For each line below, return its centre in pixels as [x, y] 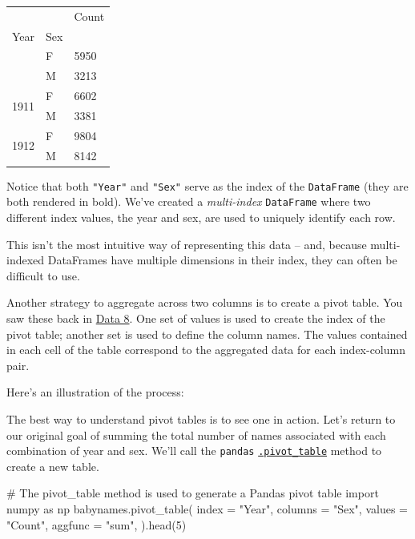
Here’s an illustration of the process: [95, 392]
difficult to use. [43, 275]
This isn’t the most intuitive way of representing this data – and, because [187, 244]
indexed [26, 260]
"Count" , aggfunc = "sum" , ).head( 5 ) [97, 524]
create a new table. [53, 466]
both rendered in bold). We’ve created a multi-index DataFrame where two [189, 201]
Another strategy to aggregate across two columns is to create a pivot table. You [205, 302]
